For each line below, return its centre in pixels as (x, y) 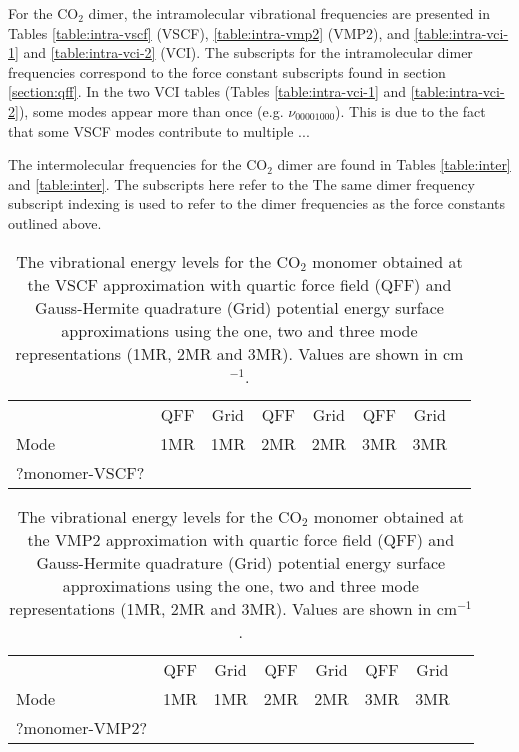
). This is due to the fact (410, 110)
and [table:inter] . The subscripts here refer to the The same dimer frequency (241, 183)
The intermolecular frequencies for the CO (138, 164)
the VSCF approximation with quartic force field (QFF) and (239, 284)
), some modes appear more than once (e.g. (151, 110)
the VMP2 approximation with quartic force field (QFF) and (241, 539)
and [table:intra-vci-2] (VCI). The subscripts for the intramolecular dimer (248, 52)
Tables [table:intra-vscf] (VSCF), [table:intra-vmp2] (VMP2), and (209, 32)
